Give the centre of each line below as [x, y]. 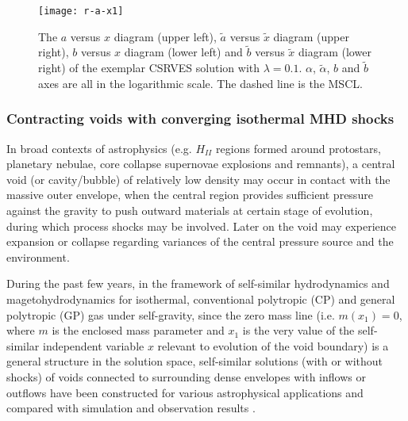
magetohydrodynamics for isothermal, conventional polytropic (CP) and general [201, 299]
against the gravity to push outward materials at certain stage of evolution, [190, 210]
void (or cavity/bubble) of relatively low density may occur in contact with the [198, 179]
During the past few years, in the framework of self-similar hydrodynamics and [198, 283]
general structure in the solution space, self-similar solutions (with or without [195, 361]
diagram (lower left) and [183, 52]
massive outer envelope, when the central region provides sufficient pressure [190, 195]
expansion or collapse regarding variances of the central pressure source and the [200, 241]
